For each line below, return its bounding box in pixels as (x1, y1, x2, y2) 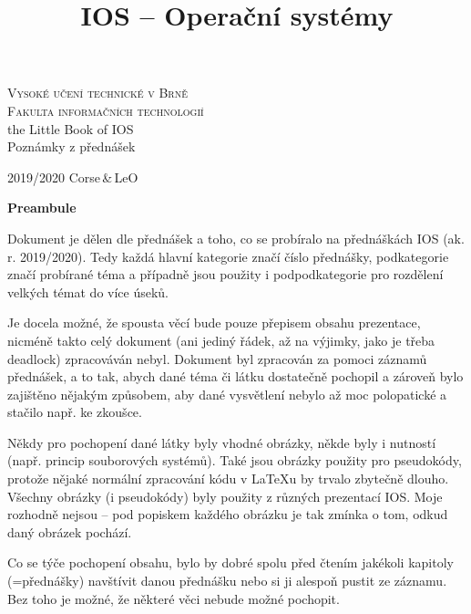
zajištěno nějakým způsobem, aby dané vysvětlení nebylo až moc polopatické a (7, 384, 447, 403)
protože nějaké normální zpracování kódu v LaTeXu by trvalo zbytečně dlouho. (7, 469, 449, 488)
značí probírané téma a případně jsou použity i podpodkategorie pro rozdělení (7, 265, 444, 284)
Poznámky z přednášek (7, 137, 136, 156)
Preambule (7, 198, 77, 217)
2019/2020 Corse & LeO (7, 167, 138, 186)
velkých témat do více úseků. (7, 282, 169, 301)
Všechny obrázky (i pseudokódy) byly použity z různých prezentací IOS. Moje (7, 486, 443, 505)
